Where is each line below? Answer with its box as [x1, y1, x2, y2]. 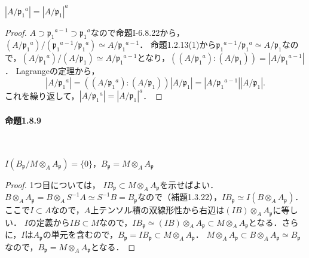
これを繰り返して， [5, 89, 79, 102]
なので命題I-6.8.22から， [90, 26, 185, 38]
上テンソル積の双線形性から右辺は [90, 204, 225, 216]
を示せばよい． [160, 178, 219, 191]
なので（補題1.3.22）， [137, 191, 222, 203]
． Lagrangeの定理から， [5, 64, 100, 77]
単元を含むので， [51, 228, 118, 241]
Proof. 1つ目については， [5, 178, 100, 191]
